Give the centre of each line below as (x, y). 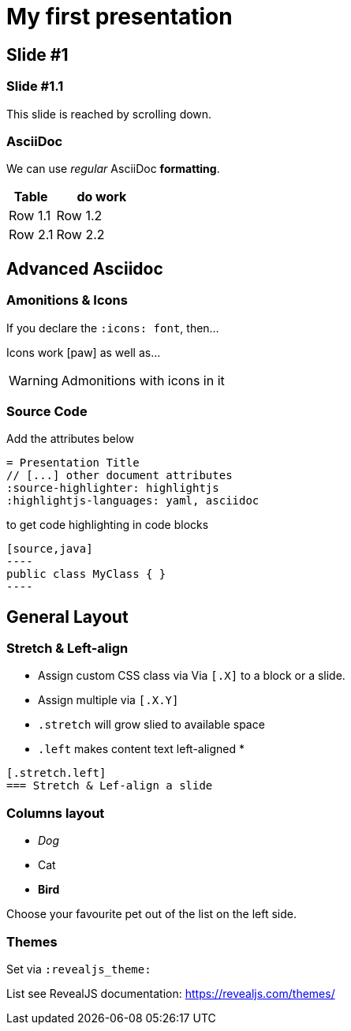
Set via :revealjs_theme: (79, 969)
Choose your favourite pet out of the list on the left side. (151, 914)
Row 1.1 (30, 216)
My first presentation (119, 17)
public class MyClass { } (86, 574)
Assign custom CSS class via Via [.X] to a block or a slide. (192, 676)
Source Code (47, 411)
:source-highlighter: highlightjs (113, 488)
